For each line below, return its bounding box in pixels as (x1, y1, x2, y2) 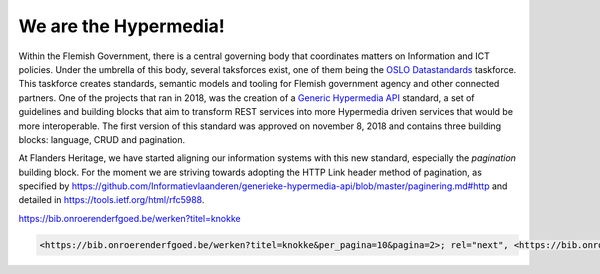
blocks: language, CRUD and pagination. (18, 133, 186, 145)
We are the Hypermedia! (18, 15, 225, 37)
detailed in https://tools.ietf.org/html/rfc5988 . (18, 194, 205, 206)
